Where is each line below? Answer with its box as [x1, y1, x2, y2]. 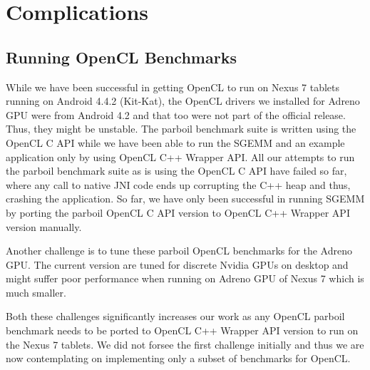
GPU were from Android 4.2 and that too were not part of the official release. [6, 107, 346, 122]
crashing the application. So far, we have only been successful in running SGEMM [6, 191, 365, 206]
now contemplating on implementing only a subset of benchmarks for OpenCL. [6, 351, 351, 366]
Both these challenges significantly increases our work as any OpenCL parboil [6, 309, 345, 324]
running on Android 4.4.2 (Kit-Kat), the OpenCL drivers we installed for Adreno [6, 93, 360, 108]
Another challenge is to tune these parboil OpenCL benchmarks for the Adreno [6, 243, 352, 258]
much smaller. [6, 284, 66, 299]
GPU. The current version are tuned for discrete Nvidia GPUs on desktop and [6, 257, 349, 272]
